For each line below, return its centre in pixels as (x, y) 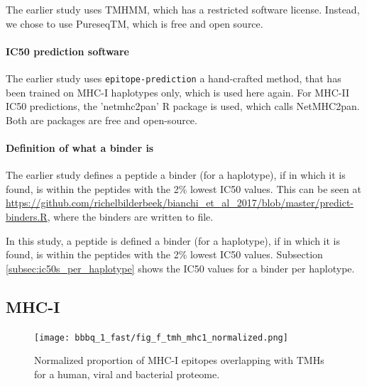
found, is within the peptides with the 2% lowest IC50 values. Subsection (164, 254)
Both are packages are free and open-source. (102, 120)
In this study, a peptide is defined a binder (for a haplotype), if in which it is (173, 240)
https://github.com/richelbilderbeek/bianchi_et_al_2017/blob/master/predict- (180, 203)
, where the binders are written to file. (130, 216)
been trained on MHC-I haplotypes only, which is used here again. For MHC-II (177, 92)
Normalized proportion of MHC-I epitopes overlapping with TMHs (179, 360)
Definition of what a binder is (80, 148)
